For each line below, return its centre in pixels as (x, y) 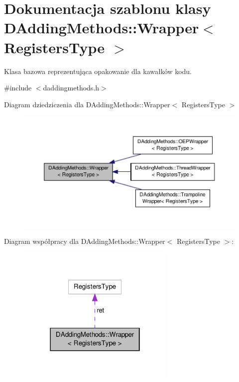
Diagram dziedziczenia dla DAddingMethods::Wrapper (87, 104)
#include (18, 88)
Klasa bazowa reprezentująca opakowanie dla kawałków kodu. (98, 71)
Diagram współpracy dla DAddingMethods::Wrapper (85, 241)
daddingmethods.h (71, 88)
